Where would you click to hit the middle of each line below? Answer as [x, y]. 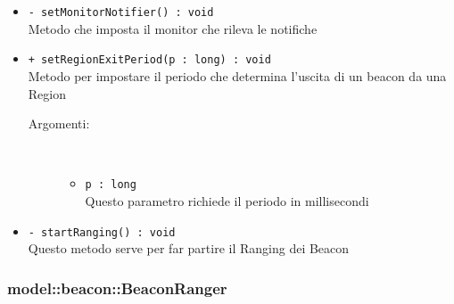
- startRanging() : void [102, 232]
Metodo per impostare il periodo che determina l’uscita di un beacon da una [237, 75]
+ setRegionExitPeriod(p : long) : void [149, 60]
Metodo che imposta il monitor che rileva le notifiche [173, 28]
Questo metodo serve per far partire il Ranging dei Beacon [189, 248]
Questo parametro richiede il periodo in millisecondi [227, 200]
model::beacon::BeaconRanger [117, 288]
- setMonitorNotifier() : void [121, 12]
